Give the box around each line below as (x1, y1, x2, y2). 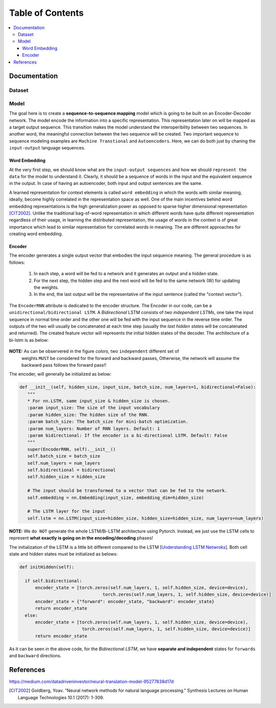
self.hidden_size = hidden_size (27, 474, 105, 480)
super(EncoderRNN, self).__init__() (27, 446, 116, 452)
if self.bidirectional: (25, 578, 82, 584)
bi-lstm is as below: (9, 337, 49, 343)
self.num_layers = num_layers (27, 460, 101, 466)
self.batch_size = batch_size (27, 454, 101, 459)
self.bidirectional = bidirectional (27, 467, 116, 473)
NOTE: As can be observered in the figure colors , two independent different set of (9, 348, 179, 354)
